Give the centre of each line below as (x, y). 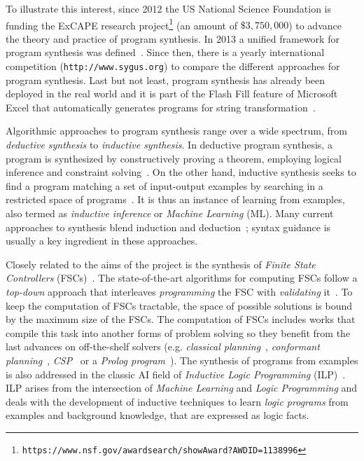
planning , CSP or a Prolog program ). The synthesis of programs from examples (182, 360)
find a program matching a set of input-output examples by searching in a (164, 185)
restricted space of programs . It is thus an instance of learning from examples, (175, 199)
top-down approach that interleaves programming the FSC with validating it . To (179, 291)
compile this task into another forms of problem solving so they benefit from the (178, 332)
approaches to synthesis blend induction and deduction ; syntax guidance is (168, 227)
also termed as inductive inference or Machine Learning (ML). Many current (170, 213)
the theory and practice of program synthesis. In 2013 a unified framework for (173, 38)
